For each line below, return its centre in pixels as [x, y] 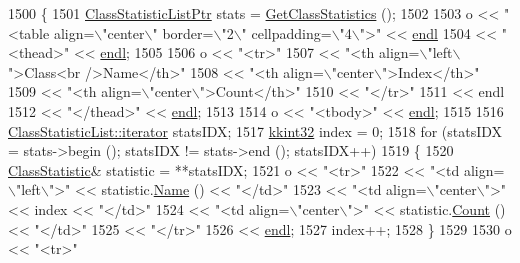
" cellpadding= [286, 32]
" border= [183, 32]
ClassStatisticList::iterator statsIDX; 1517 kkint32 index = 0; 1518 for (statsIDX [255, 130]
